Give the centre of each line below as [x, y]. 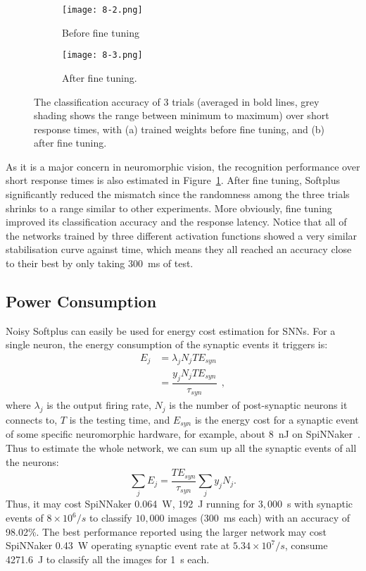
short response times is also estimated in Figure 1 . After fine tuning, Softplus [173, 180]
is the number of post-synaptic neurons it [258, 405]
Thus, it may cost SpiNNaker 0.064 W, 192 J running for [130, 504]
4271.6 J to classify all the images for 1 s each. [108, 559]
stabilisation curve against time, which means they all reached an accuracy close [179, 249]
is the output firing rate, [99, 405]
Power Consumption [81, 301]
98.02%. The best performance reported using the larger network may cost [166, 531]
